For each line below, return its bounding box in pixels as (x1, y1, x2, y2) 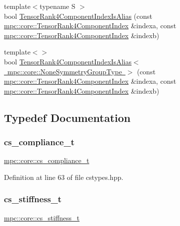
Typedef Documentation (4, 110, 131, 125)
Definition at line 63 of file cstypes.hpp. (4, 171, 124, 182)
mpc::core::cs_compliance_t (4, 155, 90, 166)
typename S (40, 1, 76, 11)
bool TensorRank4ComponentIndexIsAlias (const (4, 10, 153, 21)
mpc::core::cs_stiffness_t (4, 212, 80, 223)
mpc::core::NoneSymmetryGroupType (7, 66, 122, 76)
